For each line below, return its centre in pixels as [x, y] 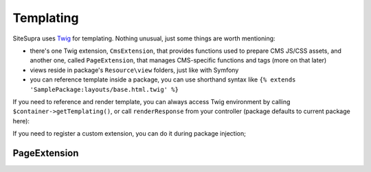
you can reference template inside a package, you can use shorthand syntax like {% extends [163, 79]
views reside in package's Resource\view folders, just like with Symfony [134, 70]
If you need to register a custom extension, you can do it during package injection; [130, 134]
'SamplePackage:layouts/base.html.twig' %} [104, 89]
